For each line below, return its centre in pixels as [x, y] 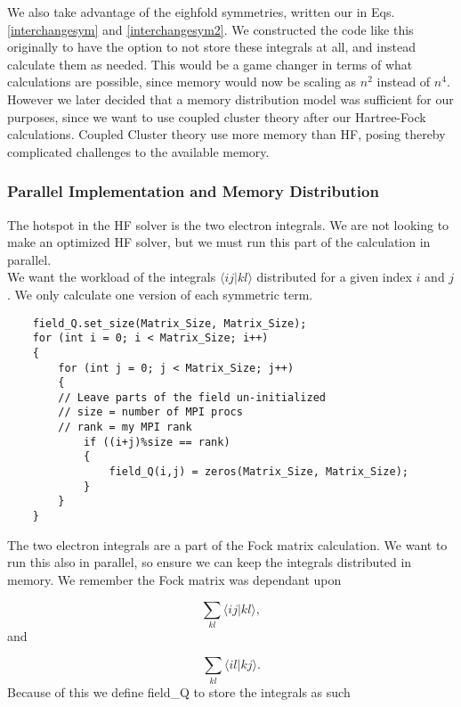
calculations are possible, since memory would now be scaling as [182, 82]
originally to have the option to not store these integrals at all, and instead [211, 47]
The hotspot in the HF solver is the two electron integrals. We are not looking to [228, 224]
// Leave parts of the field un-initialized [192, 397]
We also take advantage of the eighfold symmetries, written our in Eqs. [201, 12]
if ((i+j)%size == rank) [157, 442]
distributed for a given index [334, 277]
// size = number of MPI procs [150, 412]
